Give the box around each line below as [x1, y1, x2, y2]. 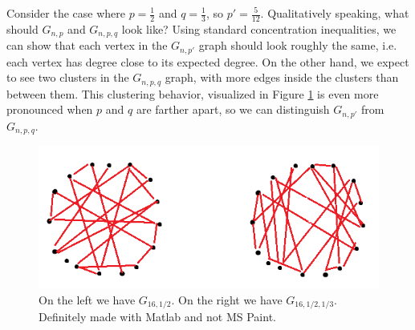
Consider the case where [6, 5, 125, 21]
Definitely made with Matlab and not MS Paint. [39, 308, 276, 325]
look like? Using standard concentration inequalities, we [121, 20, 397, 37]
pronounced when [6, 101, 93, 118]
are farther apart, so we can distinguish [136, 101, 330, 118]
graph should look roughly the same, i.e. [198, 37, 397, 54]
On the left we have [39, 291, 136, 308]
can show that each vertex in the [6, 37, 168, 54]
